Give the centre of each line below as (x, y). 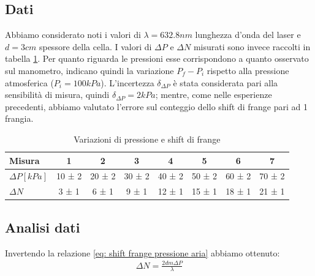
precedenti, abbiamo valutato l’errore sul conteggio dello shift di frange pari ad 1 (156, 106)
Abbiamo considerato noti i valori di (73, 35)
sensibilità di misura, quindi (57, 95)
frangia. (19, 118)
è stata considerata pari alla (226, 82)
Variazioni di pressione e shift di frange (147, 139)
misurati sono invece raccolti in (252, 46)
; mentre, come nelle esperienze (214, 95)
